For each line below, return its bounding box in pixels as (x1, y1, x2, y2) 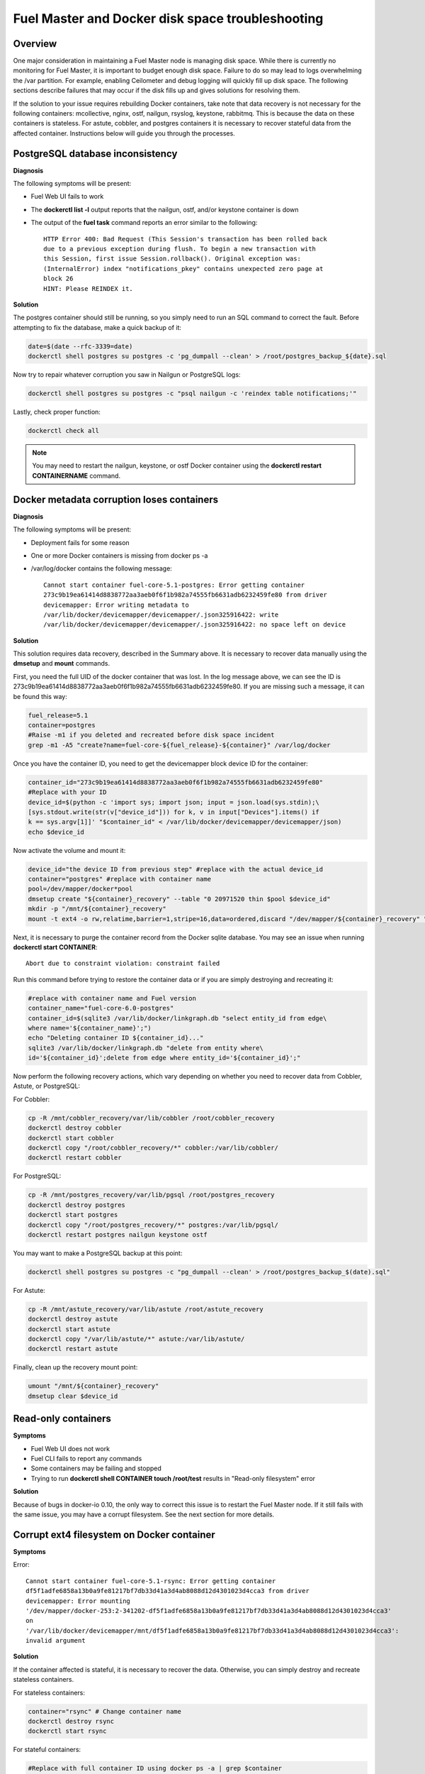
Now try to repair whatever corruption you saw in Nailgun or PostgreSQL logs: (13, 370, 241, 379)
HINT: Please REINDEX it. (43, 285, 134, 292)
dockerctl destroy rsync (28, 1717, 115, 1726)
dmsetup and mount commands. (13, 659, 110, 668)
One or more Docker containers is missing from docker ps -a (30, 551, 208, 560)
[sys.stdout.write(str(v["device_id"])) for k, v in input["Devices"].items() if (28, 808, 320, 816)
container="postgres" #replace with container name (28, 875, 212, 883)
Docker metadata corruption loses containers (13, 493, 219, 505)
